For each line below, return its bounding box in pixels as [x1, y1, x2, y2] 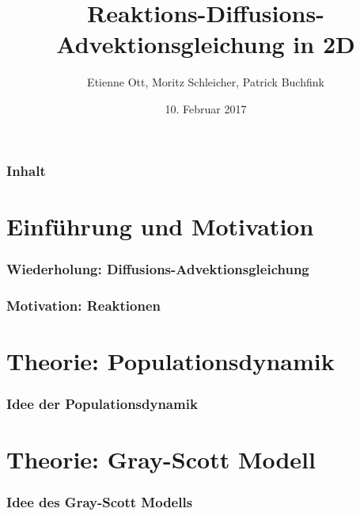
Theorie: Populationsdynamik [6, 344, 335, 376]
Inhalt [6, 160, 46, 180]
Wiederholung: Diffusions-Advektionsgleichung [6, 258, 309, 278]
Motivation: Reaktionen [6, 295, 161, 315]
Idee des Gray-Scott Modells [6, 492, 193, 511]
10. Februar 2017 [165, 100, 247, 117]
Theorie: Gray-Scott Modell [6, 442, 316, 475]
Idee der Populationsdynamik [6, 393, 198, 413]
